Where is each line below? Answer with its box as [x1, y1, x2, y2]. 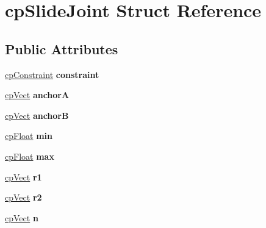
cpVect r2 [5, 191, 42, 204]
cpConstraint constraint [5, 68, 99, 80]
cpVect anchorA [5, 88, 70, 101]
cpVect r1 [5, 170, 42, 183]
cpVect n [5, 211, 38, 224]
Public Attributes [5, 39, 118, 58]
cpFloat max [5, 149, 54, 162]
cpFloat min [5, 129, 52, 142]
